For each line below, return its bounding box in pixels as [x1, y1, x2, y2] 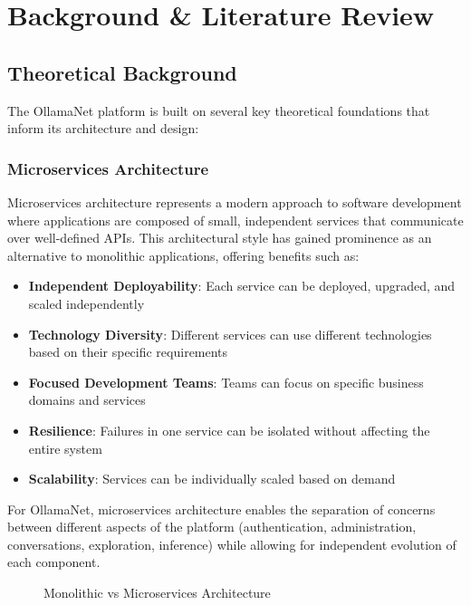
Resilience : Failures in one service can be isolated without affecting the [28, 420, 430, 439]
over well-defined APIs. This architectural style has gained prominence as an [7, 228, 432, 247]
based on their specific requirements [28, 342, 228, 361]
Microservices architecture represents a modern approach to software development [7, 192, 462, 211]
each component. [7, 552, 101, 571]
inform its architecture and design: [7, 119, 199, 138]
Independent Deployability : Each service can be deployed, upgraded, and [28, 276, 456, 295]
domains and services [28, 390, 146, 409]
